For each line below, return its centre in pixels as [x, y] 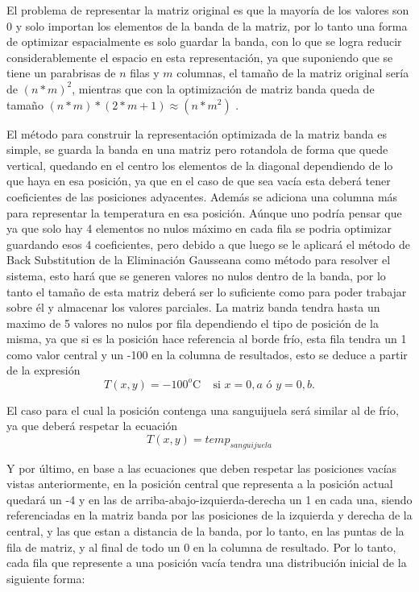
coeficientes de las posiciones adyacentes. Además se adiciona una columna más [202, 196]
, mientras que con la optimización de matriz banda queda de [223, 88]
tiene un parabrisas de [61, 73]
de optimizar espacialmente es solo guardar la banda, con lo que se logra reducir [204, 41]
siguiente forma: [46, 578]
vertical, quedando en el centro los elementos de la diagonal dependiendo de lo [200, 165]
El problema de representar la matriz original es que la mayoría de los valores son [208, 10]
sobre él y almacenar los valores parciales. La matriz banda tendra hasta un [193, 307]
